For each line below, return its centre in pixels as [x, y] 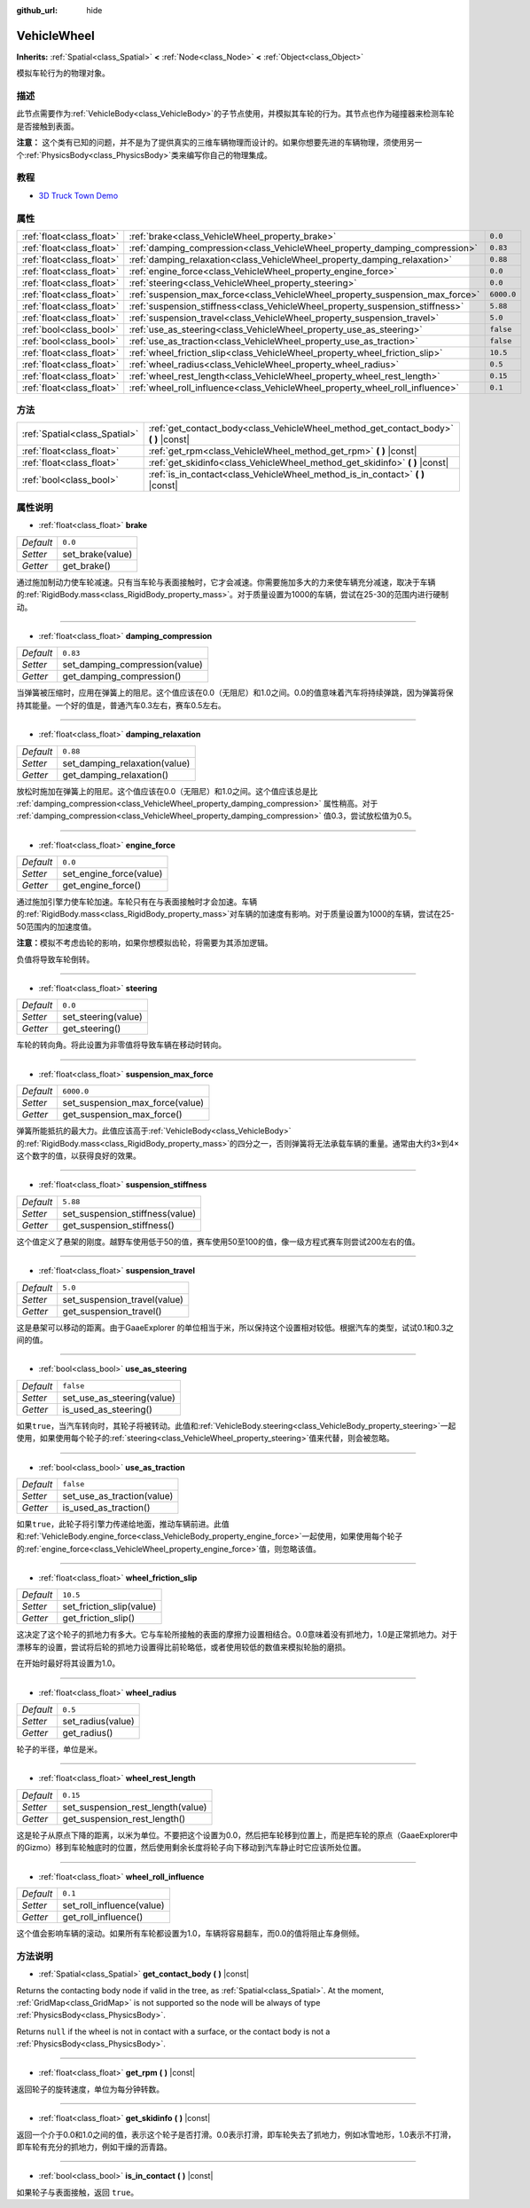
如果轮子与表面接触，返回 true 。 [78, 2192]
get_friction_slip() [99, 1618]
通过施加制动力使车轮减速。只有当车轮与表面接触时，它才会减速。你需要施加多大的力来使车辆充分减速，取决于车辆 [226, 582]
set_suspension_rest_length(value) [135, 1807]
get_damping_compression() [122, 676]
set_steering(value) [102, 1017]
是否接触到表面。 [47, 126]
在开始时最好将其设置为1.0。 [68, 1663]
